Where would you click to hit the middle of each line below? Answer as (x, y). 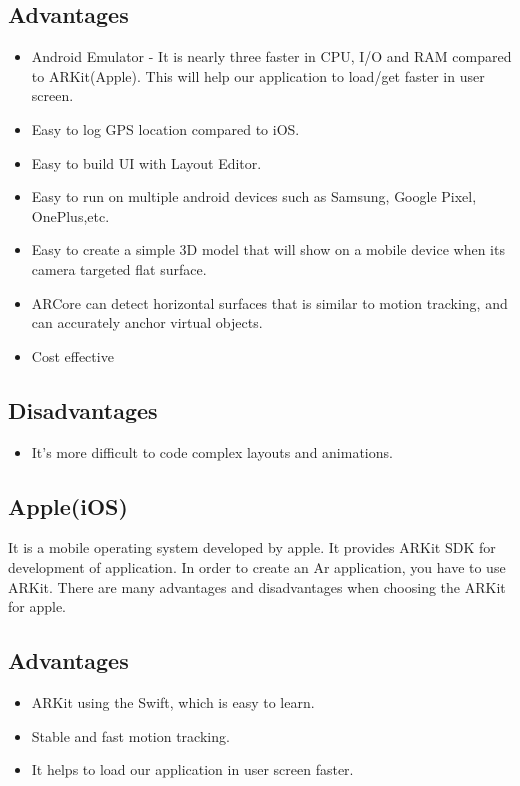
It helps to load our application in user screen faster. (192, 769)
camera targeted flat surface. (119, 268)
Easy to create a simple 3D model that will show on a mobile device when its (268, 249)
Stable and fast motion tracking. (130, 735)
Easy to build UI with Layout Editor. (146, 162)
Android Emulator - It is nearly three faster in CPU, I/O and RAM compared (271, 56)
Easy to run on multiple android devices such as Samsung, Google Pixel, (254, 196)
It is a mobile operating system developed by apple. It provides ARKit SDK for (252, 547)
